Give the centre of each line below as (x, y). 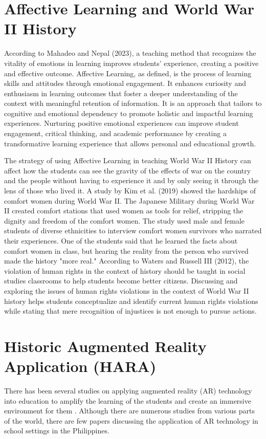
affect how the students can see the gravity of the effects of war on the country (128, 170)
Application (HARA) (80, 366)
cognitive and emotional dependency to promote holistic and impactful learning (129, 113)
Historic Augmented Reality (105, 346)
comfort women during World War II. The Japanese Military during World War (129, 200)
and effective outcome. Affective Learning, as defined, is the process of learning (128, 73)
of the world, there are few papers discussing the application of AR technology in (131, 420)
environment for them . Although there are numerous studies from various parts (129, 411)
